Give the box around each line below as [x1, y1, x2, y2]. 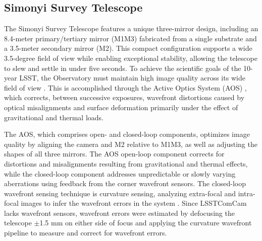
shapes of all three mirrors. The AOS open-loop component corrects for [4, 148, 225, 159]
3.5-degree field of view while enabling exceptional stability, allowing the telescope [4, 52, 257, 63]
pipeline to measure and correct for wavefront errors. [4, 227, 167, 238]
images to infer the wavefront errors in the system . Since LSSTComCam [21, 198, 247, 208]
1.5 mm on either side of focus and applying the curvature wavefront [39, 217, 252, 228]
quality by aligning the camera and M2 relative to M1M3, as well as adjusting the [4, 138, 257, 149]
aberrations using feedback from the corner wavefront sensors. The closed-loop [4, 178, 246, 189]
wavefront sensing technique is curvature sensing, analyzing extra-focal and [4, 188, 236, 198]
